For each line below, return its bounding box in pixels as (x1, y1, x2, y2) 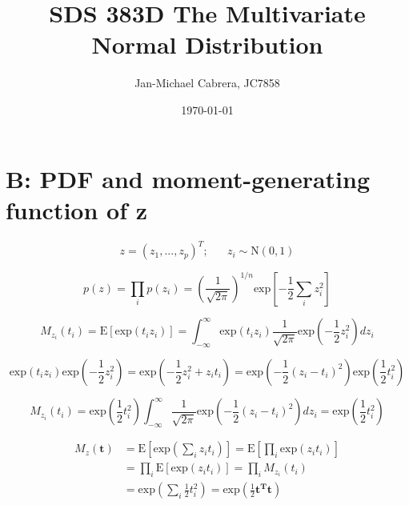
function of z (6, 193, 148, 226)
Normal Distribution (91, 28, 323, 61)
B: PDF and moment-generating (6, 162, 371, 194)
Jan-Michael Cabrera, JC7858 (134, 74, 280, 91)
